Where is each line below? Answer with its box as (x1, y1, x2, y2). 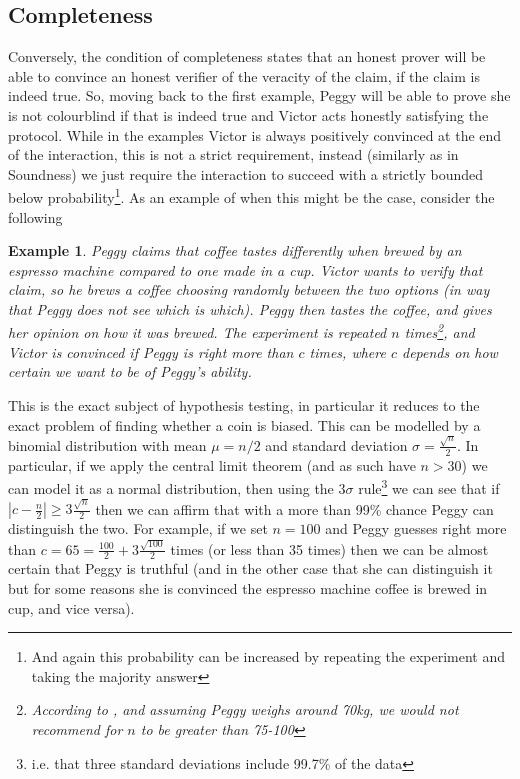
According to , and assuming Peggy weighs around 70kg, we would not (31, 699, 459, 720)
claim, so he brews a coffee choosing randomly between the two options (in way (8, 279, 490, 300)
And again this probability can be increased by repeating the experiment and (31, 646, 506, 667)
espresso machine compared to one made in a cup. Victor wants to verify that (8, 259, 483, 280)
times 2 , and (404, 319, 475, 343)
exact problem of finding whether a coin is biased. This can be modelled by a (8, 414, 481, 435)
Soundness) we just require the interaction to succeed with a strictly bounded (8, 163, 483, 184)
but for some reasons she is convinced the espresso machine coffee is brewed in (8, 578, 488, 598)
